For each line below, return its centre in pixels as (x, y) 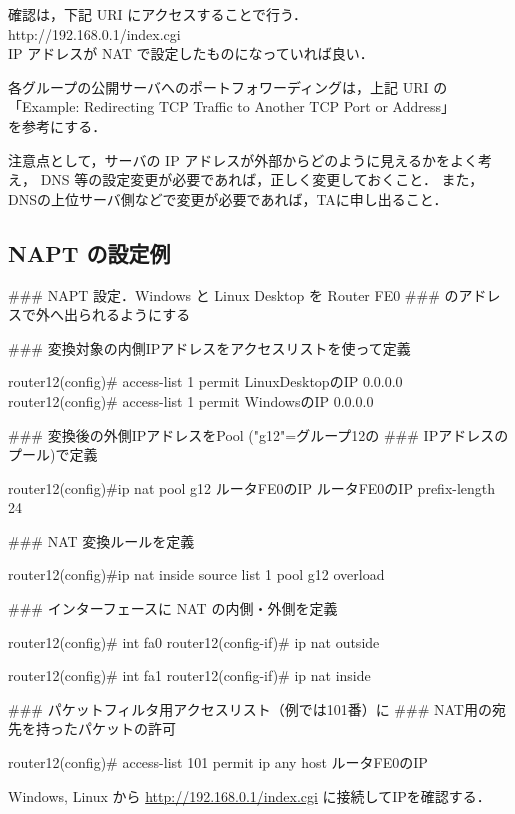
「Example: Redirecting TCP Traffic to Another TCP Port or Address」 (232, 106)
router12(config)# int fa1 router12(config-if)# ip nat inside (189, 675)
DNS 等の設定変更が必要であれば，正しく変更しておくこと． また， (262, 179)
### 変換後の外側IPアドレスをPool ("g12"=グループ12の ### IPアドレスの (258, 434)
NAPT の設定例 (89, 252)
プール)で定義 (53, 454)
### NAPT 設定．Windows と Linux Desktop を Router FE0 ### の (233, 294)
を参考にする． (57, 125)
